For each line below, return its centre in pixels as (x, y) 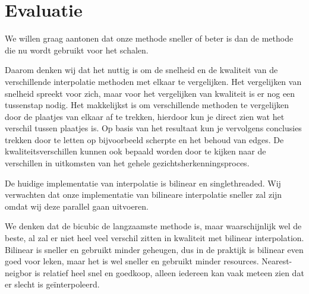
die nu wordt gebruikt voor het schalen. (77, 50)
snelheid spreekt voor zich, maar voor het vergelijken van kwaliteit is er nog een (150, 93)
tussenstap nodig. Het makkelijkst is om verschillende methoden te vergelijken (147, 105)
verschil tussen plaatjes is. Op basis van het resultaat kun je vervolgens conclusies (153, 128)
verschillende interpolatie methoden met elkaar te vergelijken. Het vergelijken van (153, 81)
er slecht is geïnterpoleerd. (52, 284)
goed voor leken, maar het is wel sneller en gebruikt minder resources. (132, 261)
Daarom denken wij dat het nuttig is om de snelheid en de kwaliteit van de (141, 70)
